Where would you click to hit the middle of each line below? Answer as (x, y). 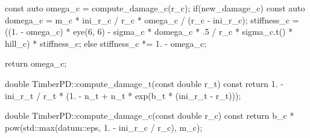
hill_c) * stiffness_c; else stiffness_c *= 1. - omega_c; (106, 43)
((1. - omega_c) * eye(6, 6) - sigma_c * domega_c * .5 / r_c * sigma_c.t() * (149, 31)
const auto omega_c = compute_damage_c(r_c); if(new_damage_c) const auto (155, 8)
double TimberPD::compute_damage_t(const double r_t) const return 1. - (144, 83)
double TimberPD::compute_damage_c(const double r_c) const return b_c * (150, 115)
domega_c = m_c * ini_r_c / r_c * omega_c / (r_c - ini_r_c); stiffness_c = (152, 19)
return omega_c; (36, 63)
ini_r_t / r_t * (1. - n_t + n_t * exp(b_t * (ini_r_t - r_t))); (123, 95)
